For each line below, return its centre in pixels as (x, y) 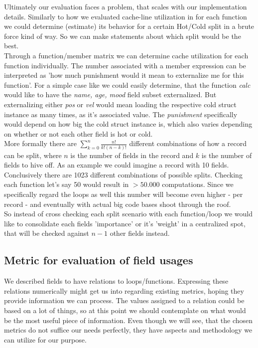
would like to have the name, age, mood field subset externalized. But (110, 94)
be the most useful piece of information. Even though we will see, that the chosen (129, 320)
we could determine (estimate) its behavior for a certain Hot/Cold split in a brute (129, 26)
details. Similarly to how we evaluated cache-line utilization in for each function (126, 16)
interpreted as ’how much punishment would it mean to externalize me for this (124, 75)
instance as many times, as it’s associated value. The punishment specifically (121, 114)
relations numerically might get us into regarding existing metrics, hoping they (124, 290)
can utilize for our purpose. (45, 339)
